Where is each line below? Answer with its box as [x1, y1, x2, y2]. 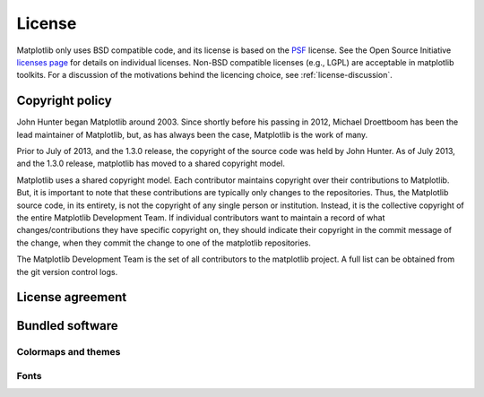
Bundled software [16, 318, 118, 333]
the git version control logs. [16, 266, 118, 277]
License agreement [16, 289, 127, 305]
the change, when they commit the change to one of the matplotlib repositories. [16, 237, 311, 248]
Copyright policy [16, 93, 112, 108]
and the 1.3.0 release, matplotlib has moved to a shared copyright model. [16, 158, 286, 169]
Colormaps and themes [16, 346, 121, 358]
